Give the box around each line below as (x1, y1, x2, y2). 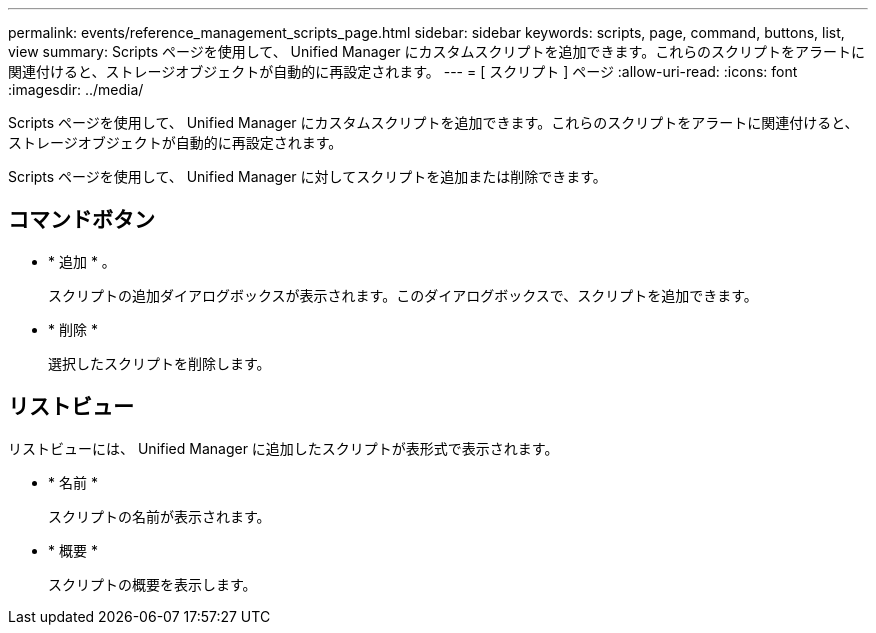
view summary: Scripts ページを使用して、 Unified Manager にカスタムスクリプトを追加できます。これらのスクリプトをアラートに (8, 43, 866, 60)
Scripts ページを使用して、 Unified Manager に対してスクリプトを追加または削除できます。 (8, 168, 607, 185)
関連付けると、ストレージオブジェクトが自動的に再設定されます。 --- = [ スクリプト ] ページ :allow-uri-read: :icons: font (8, 63, 798, 80)
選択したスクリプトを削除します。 (48, 354, 271, 372)
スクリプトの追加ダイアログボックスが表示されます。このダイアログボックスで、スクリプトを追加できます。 (48, 286, 758, 304)
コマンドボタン (8, 207, 155, 233)
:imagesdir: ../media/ (8, 81, 144, 98)
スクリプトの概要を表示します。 (48, 575, 257, 593)
